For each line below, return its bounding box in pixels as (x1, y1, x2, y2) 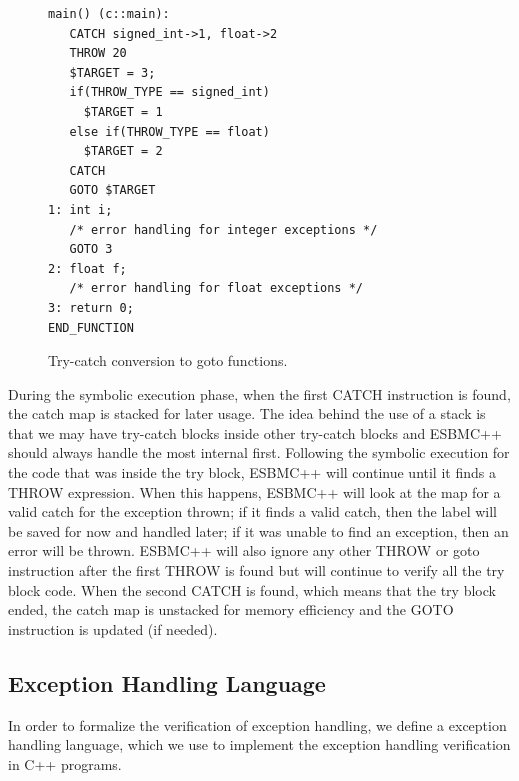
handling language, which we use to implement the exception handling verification (8, 734, 511, 755)
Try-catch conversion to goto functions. (48, 350, 288, 371)
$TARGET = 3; (69, 65, 156, 80)
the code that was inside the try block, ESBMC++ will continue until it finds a (8, 462, 496, 483)
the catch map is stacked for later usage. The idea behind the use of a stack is (8, 403, 486, 424)
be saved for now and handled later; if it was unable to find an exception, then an (8, 520, 509, 541)
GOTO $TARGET (69, 183, 156, 198)
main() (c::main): (48, 7, 170, 21)
